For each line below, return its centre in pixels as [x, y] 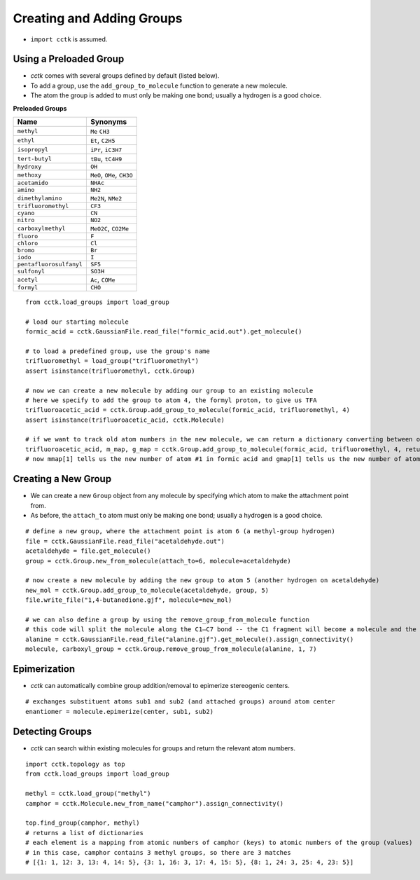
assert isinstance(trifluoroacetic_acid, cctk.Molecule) [125, 420]
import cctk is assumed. [69, 39]
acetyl [28, 279]
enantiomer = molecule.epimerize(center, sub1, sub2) [119, 711]
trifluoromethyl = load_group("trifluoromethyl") [112, 361]
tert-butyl [35, 159]
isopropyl [33, 150]
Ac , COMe [103, 280]
